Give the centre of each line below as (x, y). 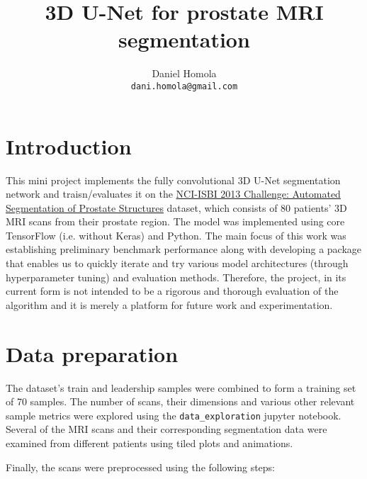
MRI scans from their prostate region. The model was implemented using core (175, 221)
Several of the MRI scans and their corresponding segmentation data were (166, 429)
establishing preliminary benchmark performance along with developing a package (184, 249)
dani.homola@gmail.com (184, 86)
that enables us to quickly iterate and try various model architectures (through (177, 263)
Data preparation (92, 353)
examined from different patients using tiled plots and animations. (149, 443)
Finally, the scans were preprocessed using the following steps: (141, 467)
